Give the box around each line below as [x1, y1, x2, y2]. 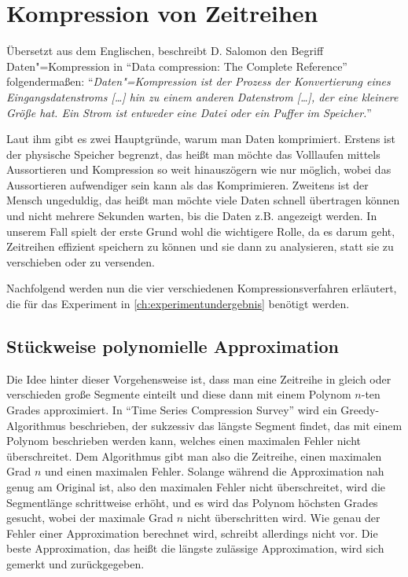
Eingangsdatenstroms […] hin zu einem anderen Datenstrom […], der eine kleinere [6, 88, 399, 105]
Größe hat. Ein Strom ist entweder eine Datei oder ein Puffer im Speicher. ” [6, 104, 372, 120]
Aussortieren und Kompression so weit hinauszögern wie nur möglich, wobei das [6, 161, 391, 178]
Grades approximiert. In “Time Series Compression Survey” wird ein [6, 402, 337, 418]
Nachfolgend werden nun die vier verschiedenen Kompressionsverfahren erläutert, [6, 280, 397, 296]
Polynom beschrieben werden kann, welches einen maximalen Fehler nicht [6, 432, 361, 449]
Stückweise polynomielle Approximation [6, 334, 340, 358]
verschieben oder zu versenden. [6, 253, 155, 270]
